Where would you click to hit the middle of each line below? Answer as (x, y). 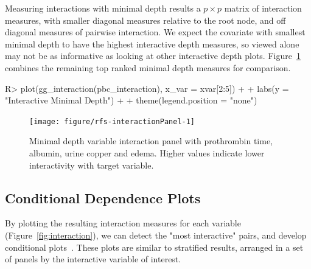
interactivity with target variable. (92, 165)
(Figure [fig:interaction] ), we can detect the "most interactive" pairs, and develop (156, 235)
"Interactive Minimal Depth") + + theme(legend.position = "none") (131, 100)
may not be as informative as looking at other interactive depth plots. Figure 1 (153, 56)
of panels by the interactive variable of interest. (93, 259)
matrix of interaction (263, 8)
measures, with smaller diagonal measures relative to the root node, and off (145, 20)
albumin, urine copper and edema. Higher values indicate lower (147, 153)
